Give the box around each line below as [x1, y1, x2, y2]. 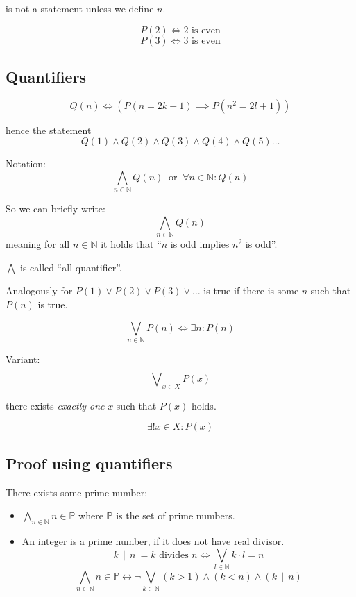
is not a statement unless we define [6, 1, 154, 15]
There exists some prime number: [6, 485, 148, 499]
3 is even [183, 35, 221, 46]
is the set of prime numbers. [116, 508, 235, 523]
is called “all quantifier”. [19, 260, 122, 274]
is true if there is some [203, 283, 299, 298]
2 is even [183, 25, 221, 35]
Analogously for [6, 283, 73, 298]
